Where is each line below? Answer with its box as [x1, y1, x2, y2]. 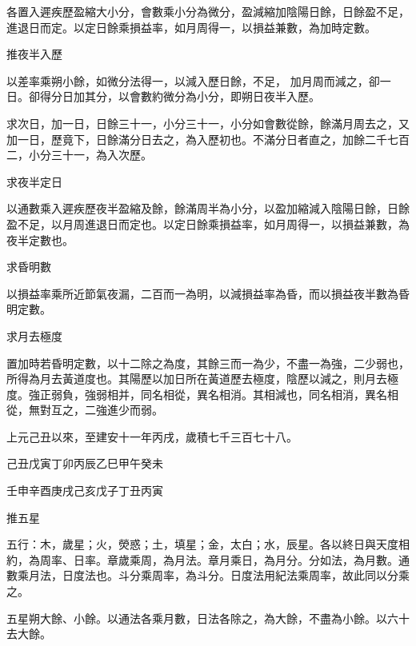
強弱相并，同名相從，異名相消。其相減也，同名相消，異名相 [84, 385, 398, 402]
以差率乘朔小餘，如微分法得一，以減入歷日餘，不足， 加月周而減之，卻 [6, 72, 380, 89]
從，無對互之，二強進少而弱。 [6, 401, 163, 418]
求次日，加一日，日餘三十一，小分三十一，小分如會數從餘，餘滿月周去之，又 [6, 114, 410, 131]
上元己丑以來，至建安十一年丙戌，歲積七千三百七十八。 [6, 428, 298, 445]
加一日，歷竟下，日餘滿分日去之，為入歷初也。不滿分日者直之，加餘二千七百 [6, 130, 410, 147]
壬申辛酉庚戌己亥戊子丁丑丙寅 [6, 482, 163, 499]
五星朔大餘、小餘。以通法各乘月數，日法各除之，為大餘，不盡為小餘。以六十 [6, 609, 410, 626]
